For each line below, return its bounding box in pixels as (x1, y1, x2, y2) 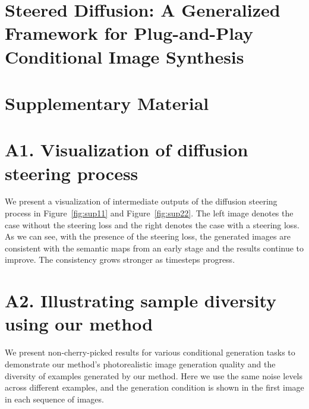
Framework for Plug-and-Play (5, 21, 253, 45)
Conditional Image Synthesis (5, 44, 244, 68)
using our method (5, 312, 153, 336)
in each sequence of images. (5, 392, 104, 405)
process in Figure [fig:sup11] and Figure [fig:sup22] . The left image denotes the (5, 207, 294, 219)
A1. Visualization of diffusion (5, 137, 248, 162)
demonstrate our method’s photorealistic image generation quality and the (5, 357, 276, 370)
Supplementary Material (5, 90, 209, 115)
